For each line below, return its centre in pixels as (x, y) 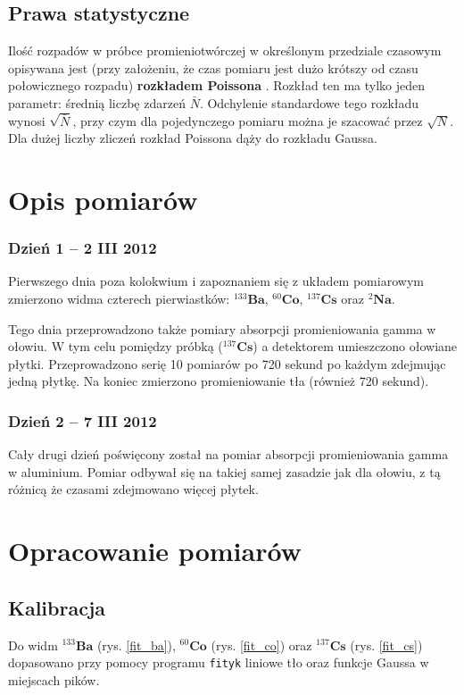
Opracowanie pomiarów (155, 551)
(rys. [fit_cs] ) (386, 645)
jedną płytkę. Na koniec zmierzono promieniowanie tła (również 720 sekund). (219, 381)
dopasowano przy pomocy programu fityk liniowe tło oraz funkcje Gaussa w (219, 662)
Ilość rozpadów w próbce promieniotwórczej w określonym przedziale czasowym (225, 50)
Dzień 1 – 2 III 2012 (83, 248)
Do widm (33, 645)
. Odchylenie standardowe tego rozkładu (309, 102)
